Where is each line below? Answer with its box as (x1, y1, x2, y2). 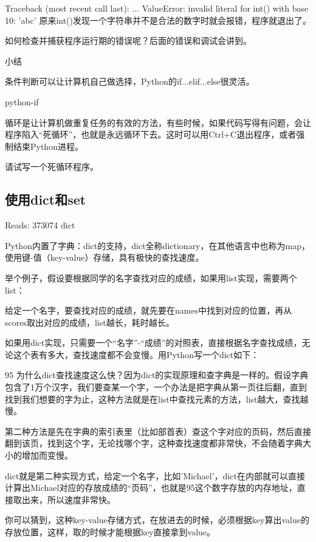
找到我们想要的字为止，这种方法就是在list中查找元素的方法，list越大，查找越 (5, 392, 309, 405)
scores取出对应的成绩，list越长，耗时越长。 (5, 315, 174, 328)
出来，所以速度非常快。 (21, 493, 115, 505)
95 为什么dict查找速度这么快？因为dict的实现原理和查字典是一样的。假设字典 (5, 368, 309, 381)
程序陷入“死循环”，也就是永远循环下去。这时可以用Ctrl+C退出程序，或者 (5, 128, 297, 141)
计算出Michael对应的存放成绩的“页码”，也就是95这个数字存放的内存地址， (5, 481, 297, 494)
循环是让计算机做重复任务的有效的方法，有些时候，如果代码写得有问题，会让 (5, 116, 311, 128)
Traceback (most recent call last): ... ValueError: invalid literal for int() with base (5, 2, 309, 14)
